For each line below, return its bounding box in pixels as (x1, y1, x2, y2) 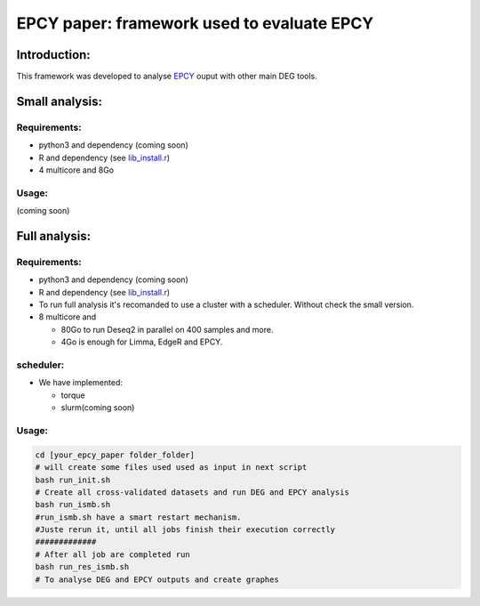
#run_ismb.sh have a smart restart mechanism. (35, 512, 242, 522)
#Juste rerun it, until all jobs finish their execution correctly (35, 525, 336, 535)
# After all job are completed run (35, 549, 190, 560)
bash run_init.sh (35, 474, 111, 485)
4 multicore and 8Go (38, 165, 115, 175)
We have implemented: (38, 377, 124, 388)
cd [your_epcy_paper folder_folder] (35, 449, 196, 460)
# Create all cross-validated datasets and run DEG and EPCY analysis (35, 487, 350, 497)
